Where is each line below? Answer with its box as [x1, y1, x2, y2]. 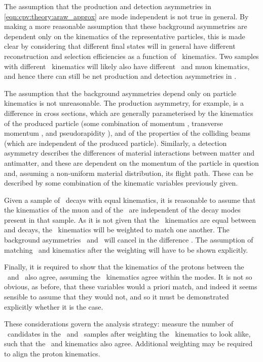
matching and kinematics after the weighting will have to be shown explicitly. [4, 244, 248, 255]
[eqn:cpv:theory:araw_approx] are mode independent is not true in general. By [4, 11, 249, 21]
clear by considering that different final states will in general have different [4, 41, 236, 51]
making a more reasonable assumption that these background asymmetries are [4, 21, 247, 32]
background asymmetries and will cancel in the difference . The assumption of [4, 234, 253, 245]
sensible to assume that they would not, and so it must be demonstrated [4, 291, 229, 302]
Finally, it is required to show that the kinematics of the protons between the [4, 261, 244, 272]
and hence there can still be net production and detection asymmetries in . [4, 71, 237, 81]
